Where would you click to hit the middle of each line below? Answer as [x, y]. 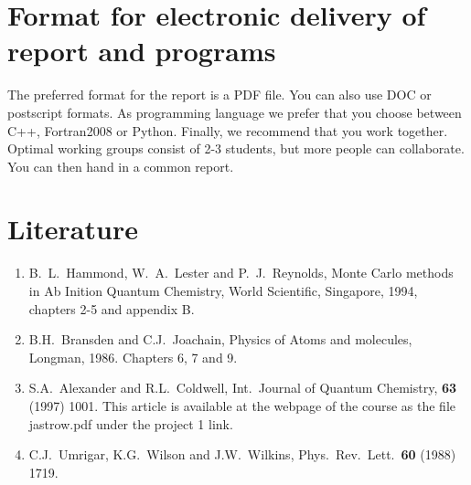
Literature [73, 229]
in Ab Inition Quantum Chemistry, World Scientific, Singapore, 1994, [223, 290]
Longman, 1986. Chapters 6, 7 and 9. [133, 357]
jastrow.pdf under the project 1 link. [131, 423]
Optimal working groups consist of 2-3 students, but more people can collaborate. [236, 148]
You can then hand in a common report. [121, 166]
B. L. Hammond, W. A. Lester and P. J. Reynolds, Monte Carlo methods [241, 273]
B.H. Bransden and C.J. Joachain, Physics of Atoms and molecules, [220, 339]
